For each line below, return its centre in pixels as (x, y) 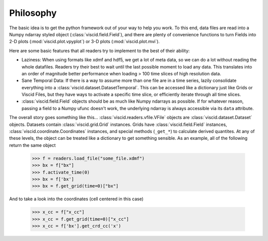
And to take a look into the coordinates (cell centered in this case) (76, 199)
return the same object (33, 145)
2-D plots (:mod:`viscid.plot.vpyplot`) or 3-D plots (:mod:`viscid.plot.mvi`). (84, 42)
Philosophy (33, 13)
